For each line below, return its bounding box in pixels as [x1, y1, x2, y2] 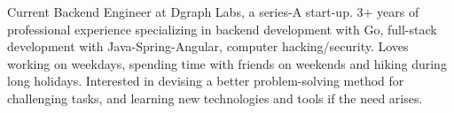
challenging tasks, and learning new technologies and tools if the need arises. [7, 88, 423, 107]
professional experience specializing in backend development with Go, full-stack [7, 19, 437, 38]
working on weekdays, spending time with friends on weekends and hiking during [7, 54, 447, 72]
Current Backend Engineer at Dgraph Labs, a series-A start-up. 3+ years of [7, 3, 419, 20]
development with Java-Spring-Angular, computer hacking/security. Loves [7, 37, 409, 56]
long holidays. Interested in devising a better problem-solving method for [7, 72, 404, 90]
